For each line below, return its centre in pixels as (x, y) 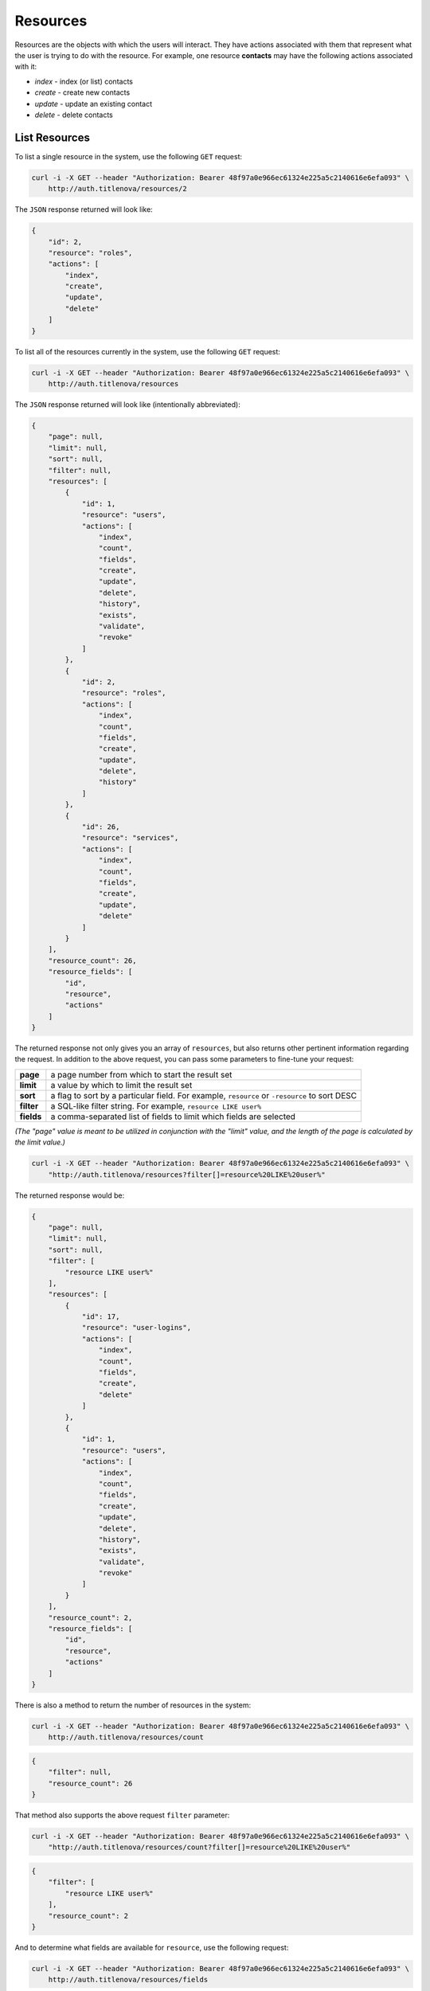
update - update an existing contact (94, 104)
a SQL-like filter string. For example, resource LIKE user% (156, 1105)
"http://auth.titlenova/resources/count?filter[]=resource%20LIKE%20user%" (199, 1847)
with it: (26, 67)
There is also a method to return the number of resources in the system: (133, 1705)
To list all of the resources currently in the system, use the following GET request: (147, 351)
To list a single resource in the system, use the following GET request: (129, 156)
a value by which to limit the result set (121, 1085)
